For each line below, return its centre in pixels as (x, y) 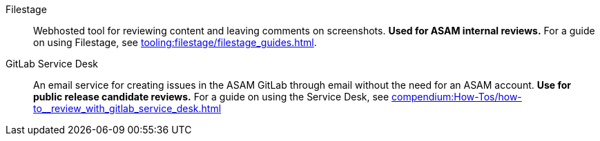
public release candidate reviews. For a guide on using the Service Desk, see (211, 97)
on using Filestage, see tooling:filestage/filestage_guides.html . (175, 42)
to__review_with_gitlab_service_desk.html (127, 108)
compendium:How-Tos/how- (457, 97)
